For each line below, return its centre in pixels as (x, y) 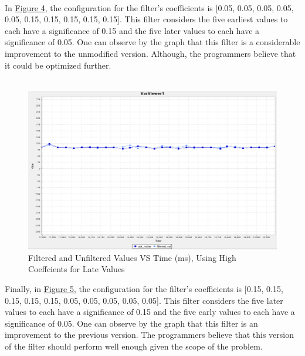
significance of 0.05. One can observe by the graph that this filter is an (131, 323)
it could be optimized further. (58, 65)
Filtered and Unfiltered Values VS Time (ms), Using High (132, 257)
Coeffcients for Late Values (77, 269)
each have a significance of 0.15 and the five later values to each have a (132, 30)
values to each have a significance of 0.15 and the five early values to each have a (150, 312)
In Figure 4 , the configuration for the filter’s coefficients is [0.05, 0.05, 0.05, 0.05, (149, 7)
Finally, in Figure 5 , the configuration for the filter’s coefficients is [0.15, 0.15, (144, 288)
